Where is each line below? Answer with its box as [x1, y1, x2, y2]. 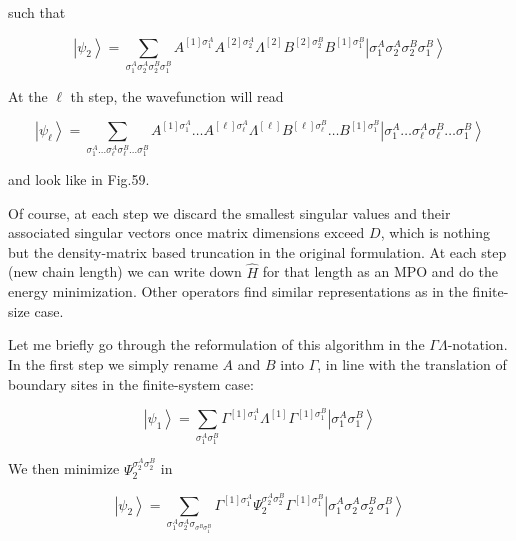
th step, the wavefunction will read [70, 85, 284, 106]
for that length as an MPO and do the [262, 261, 498, 282]
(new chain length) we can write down [8, 261, 242, 282]
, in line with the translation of [317, 354, 507, 375]
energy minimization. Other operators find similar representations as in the [8, 281, 468, 302]
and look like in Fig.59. [8, 169, 150, 190]
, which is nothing [380, 222, 490, 243]
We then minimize [8, 458, 120, 479]
